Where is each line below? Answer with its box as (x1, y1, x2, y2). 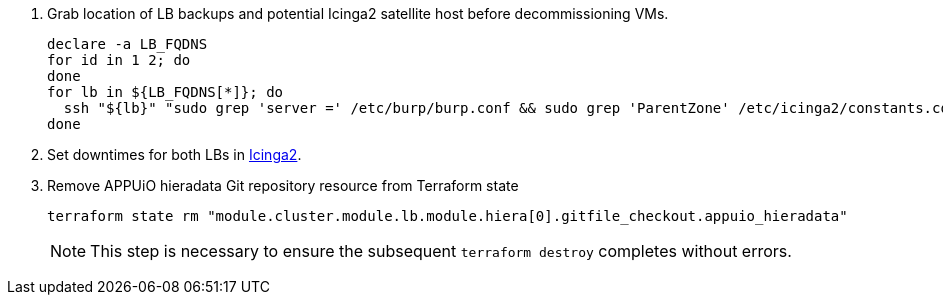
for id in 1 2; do (47, 52, 191, 68)
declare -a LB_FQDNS (47, 36, 208, 52)
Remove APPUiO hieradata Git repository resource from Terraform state (47, 177, 519, 194)
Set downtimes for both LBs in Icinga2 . (47, 146, 302, 163)
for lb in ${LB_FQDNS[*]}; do (47, 84, 284, 100)
